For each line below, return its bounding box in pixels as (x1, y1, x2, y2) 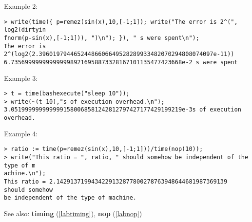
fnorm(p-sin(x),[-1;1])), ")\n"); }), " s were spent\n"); (4, 34, 199, 41)
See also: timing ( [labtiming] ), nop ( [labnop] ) (4, 208, 142, 218)
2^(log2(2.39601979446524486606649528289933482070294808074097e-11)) (4, 51, 234, 58)
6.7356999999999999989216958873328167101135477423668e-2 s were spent (4, 58, 238, 66)
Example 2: (4, 1, 38, 11)
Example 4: (4, 128, 38, 138)
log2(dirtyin (4, 26, 46, 34)
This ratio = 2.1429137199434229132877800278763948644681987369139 (4, 178, 228, 185)
